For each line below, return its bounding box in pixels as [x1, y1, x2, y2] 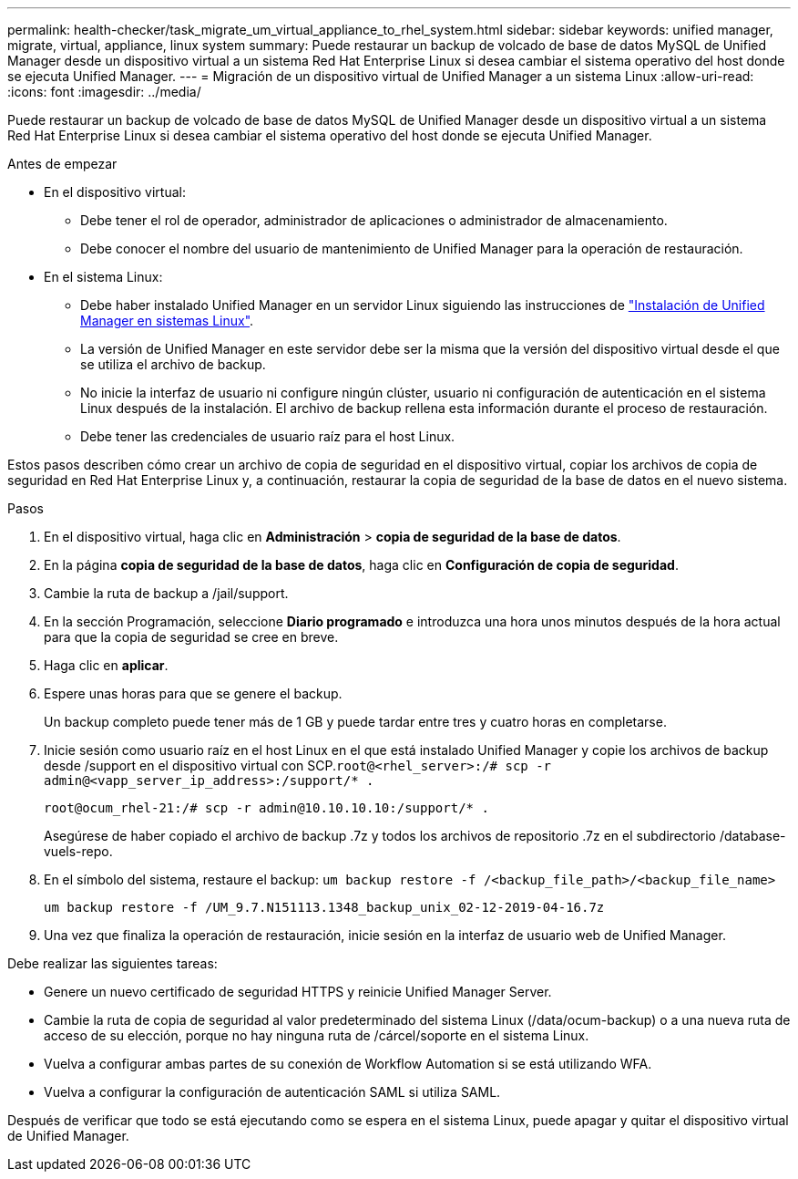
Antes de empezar [7, 156, 118, 171]
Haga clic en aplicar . [44, 657, 169, 673]
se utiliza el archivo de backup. [80, 357, 266, 372]
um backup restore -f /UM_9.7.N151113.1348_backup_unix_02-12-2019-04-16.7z [44, 900, 605, 915]
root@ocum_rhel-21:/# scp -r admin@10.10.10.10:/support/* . [44, 801, 489, 815]
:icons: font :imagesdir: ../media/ [7, 84, 201, 99]
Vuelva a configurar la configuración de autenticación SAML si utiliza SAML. [44, 1084, 501, 1100]
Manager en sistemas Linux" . [80, 313, 254, 328]
